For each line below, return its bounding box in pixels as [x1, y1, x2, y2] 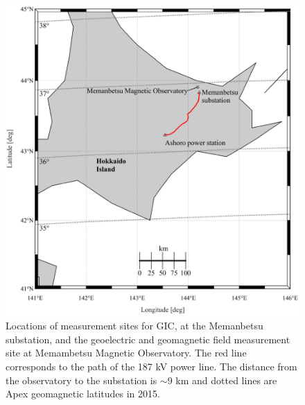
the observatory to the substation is [6, 372, 157, 387]
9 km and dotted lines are [167, 372, 277, 387]
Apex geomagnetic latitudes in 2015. [6, 386, 160, 401]
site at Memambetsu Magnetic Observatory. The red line [6, 345, 247, 360]
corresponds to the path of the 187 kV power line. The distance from [6, 359, 297, 373]
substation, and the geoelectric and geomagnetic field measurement [6, 331, 290, 346]
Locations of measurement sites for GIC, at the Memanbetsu [6, 318, 263, 333]
